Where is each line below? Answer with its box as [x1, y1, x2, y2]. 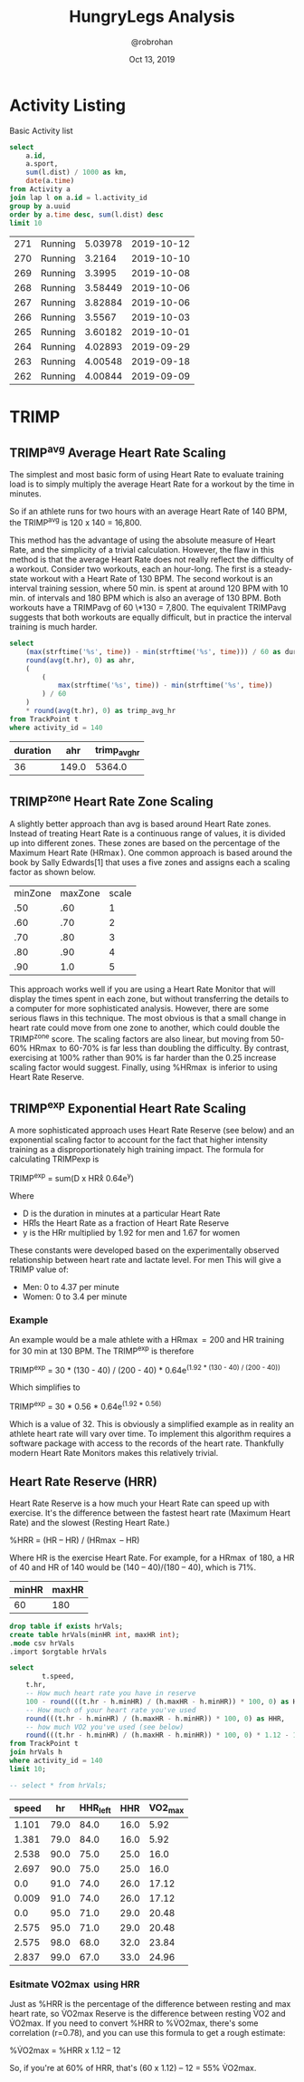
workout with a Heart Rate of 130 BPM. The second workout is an [30, 574, 273, 584]
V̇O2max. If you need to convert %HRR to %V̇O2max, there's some [9, 2018, 259, 2029]
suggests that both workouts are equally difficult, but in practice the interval [9, 612, 292, 622]
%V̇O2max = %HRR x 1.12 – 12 [9, 2045, 121, 2056]
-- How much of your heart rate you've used [25, 1705, 196, 1714]
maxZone [60, 886, 100, 899]
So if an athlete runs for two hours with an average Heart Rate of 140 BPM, [9, 506, 288, 517]
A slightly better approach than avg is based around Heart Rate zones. [9, 818, 271, 829]
